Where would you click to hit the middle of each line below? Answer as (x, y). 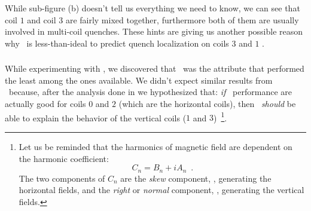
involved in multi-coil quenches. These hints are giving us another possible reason (154, 31)
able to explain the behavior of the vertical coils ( (96, 117)
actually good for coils (45, 104)
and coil (42, 19)
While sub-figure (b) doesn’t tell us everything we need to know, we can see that (153, 8)
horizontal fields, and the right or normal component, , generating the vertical (161, 190)
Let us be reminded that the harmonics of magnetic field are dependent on (155, 146)
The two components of (62, 178)
